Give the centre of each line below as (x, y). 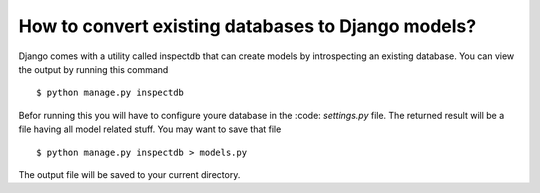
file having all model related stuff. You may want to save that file (150, 129)
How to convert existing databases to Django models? (247, 26)
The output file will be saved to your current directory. (129, 174)
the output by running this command (93, 69)
